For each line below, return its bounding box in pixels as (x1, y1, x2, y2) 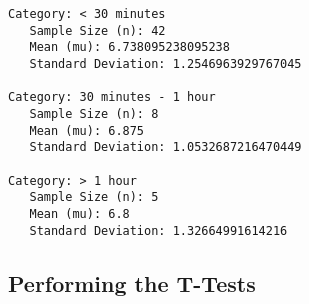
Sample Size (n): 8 (29, 106, 159, 121)
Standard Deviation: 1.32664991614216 (29, 223, 288, 238)
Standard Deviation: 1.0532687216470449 (29, 140, 302, 155)
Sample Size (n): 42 (29, 23, 166, 38)
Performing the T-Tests (8, 267, 256, 298)
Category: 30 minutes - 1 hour (8, 90, 216, 105)
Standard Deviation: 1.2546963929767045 (29, 56, 302, 71)
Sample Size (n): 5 (29, 190, 159, 205)
